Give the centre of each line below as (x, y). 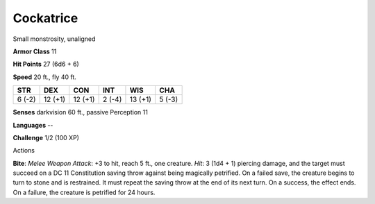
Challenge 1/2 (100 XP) (46, 137)
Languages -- (33, 125)
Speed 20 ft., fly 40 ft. (44, 77)
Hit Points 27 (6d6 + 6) (46, 64)
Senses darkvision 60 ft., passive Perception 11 (81, 112)
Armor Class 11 (35, 51)
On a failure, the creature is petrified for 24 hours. (84, 192)
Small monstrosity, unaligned (54, 39)
